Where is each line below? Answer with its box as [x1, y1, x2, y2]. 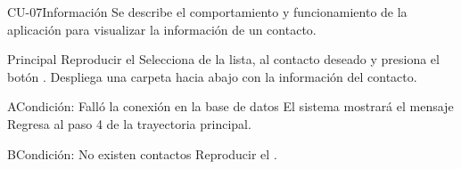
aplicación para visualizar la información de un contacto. [7, 20, 317, 38]
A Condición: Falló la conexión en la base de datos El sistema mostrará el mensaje [7, 97, 454, 116]
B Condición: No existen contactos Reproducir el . [7, 144, 277, 163]
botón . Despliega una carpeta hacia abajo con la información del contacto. [7, 67, 417, 85]
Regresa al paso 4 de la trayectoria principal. [7, 114, 251, 133]
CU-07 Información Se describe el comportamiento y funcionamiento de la [7, 3, 407, 20]
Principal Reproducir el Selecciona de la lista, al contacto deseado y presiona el [7, 50, 440, 68]
